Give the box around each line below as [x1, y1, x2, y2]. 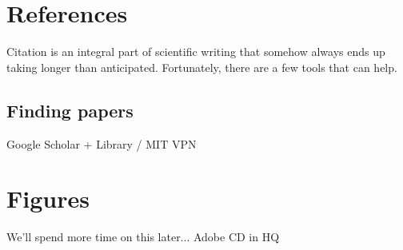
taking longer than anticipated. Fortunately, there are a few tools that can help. [6, 58, 397, 75]
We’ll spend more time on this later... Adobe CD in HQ [6, 228, 280, 245]
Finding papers [6, 97, 134, 122]
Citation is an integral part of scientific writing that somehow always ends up [6, 43, 385, 60]
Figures [6, 182, 90, 215]
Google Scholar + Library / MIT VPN [6, 135, 197, 152]
